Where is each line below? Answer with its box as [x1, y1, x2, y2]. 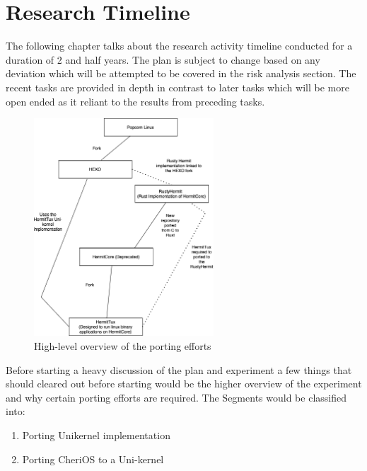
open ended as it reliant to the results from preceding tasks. [6, 93, 265, 108]
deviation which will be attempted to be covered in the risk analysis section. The [6, 66, 356, 81]
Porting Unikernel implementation [22, 428, 170, 442]
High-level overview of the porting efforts [34, 339, 211, 353]
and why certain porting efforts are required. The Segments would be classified [6, 390, 346, 404]
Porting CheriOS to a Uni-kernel [22, 451, 164, 466]
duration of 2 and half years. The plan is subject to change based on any [6, 52, 320, 67]
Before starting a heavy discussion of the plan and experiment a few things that [6, 362, 352, 377]
